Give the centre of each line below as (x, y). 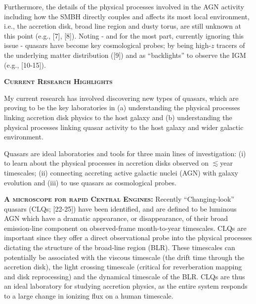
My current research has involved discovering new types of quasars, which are (121, 98)
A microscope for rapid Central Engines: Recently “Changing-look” (119, 199)
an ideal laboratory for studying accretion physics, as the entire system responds (126, 286)
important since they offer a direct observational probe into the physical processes (128, 238)
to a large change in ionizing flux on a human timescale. (89, 296)
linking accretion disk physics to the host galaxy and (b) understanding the (118, 117)
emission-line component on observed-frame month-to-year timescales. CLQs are (125, 228)
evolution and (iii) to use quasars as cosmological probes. (90, 182)
